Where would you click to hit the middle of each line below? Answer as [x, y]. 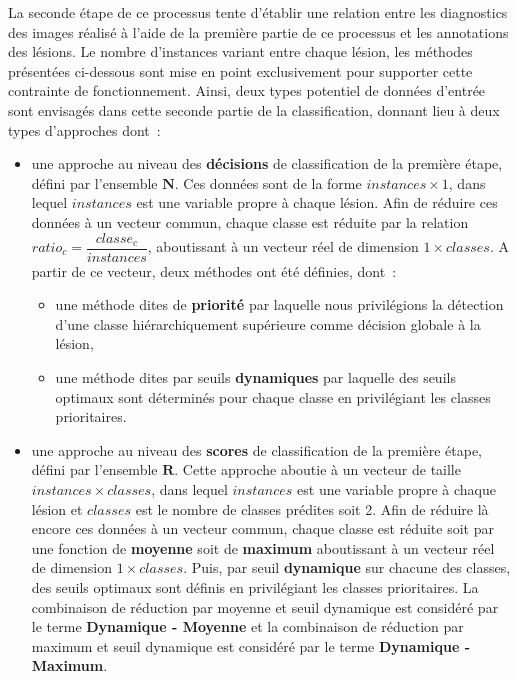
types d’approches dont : [84, 129]
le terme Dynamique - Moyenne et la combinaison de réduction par [247, 626]
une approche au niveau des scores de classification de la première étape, [257, 449]
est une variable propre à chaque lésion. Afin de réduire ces [317, 202]
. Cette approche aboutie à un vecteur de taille [317, 469]
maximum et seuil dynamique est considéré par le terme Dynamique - [251, 645]
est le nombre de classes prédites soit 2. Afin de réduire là [312, 508]
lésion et [57, 508]
